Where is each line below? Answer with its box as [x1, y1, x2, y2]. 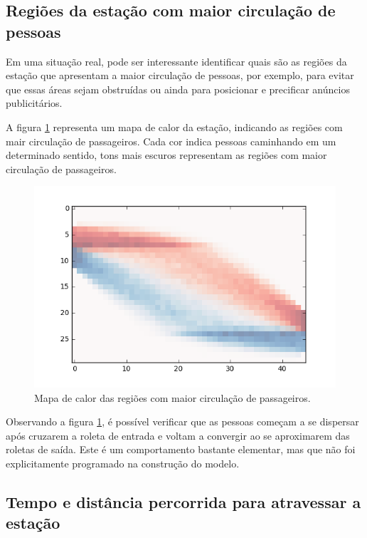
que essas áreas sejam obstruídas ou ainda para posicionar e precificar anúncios [6, 81, 350, 96]
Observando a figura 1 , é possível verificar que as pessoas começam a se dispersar [6, 414, 359, 429]
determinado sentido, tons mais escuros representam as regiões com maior [6, 148, 327, 162]
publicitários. [6, 95, 63, 110]
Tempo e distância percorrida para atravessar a [6, 490, 361, 512]
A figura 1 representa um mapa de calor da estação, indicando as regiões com [6, 119, 343, 134]
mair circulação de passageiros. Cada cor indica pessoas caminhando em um [6, 133, 336, 148]
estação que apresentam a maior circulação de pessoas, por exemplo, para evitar [6, 68, 354, 83]
